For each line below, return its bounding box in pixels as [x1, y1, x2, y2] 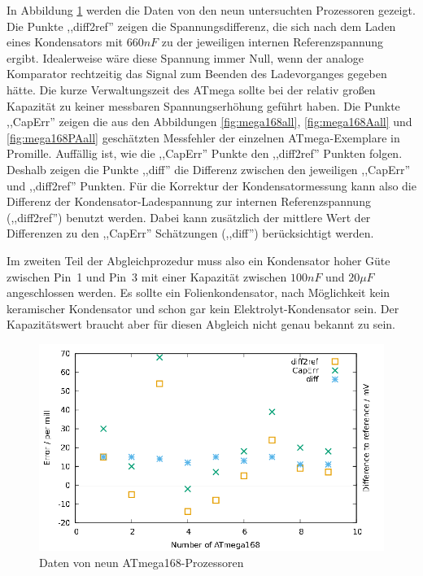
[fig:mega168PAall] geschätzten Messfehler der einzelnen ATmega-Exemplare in [7, 129, 400, 146]
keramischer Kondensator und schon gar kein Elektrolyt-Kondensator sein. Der [7, 299, 399, 316]
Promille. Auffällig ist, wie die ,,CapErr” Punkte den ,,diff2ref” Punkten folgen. [7, 145, 403, 162]
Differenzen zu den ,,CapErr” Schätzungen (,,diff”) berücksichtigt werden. [7, 225, 374, 242]
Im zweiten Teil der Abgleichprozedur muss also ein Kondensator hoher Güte [7, 251, 390, 268]
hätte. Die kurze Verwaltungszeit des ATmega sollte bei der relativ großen [7, 81, 376, 98]
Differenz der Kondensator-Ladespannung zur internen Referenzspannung [7, 193, 371, 210]
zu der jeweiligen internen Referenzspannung [161, 33, 383, 50]
